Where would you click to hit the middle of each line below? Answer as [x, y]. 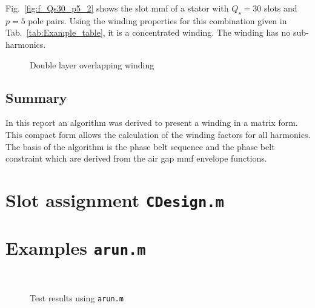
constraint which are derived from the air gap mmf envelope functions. [136, 158]
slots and [280, 8]
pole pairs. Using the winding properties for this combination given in [157, 20]
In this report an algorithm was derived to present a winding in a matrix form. [152, 123]
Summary [36, 97]
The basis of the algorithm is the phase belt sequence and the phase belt [140, 146]
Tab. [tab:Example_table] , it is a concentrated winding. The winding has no [148, 32]
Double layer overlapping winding [92, 64]
